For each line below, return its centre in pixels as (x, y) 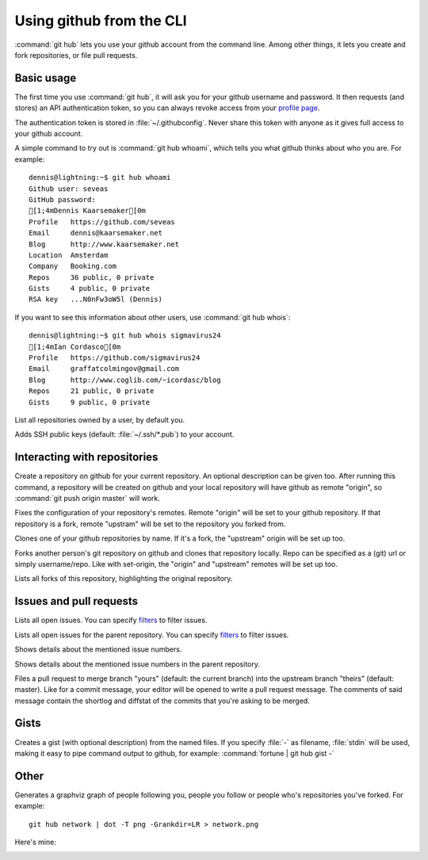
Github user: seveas (69, 189)
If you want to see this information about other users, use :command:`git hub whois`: (153, 317)
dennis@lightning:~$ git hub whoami (100, 178)
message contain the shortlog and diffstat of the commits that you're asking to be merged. (162, 701)
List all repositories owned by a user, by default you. (100, 420)
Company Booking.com (73, 266)
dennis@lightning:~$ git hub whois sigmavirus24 (125, 336)
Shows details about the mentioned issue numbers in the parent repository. (138, 664)
